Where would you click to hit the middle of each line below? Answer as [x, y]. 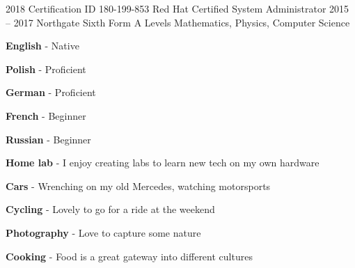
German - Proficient [51, 92]
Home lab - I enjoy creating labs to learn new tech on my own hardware [163, 163]
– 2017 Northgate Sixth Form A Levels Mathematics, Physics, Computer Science [178, 22]
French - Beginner [46, 115]
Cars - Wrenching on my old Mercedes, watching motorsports [138, 186]
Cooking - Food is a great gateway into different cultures [129, 256]
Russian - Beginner [48, 139]
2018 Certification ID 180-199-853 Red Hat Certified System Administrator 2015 [177, 8]
